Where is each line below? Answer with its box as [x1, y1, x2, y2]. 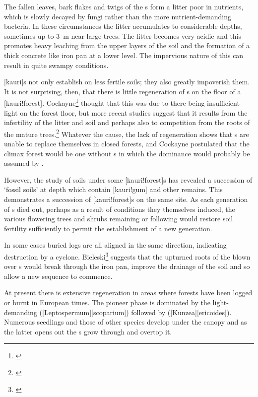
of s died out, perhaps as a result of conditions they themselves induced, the [4, 203, 235, 214]
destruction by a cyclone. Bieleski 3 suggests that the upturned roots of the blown [4, 250, 251, 262]
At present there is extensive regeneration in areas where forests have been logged [4, 287, 253, 298]
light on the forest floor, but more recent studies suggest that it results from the [4, 107, 248, 118]
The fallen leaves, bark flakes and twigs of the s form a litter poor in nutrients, [4, 1, 244, 11]
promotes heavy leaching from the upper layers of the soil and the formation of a [4, 40, 250, 51]
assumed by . [4, 158, 44, 168]
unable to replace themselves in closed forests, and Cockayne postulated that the [4, 138, 250, 149]
